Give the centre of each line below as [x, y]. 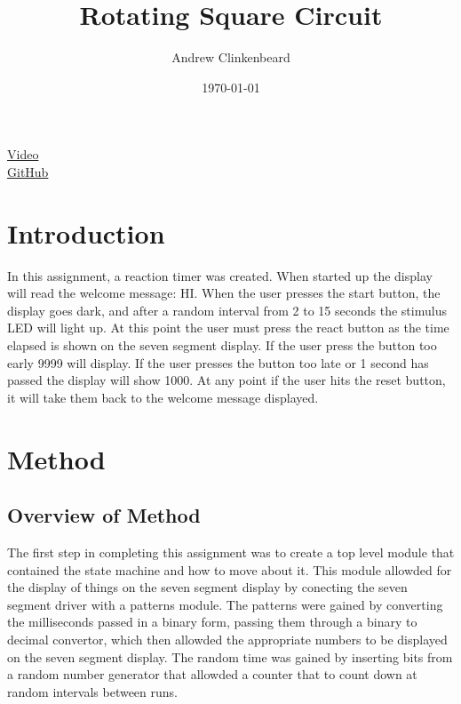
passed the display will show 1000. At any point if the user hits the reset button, [227, 380]
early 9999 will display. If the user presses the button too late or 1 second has [218, 362]
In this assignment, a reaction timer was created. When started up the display [220, 275]
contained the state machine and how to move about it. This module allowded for [230, 569]
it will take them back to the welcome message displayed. [163, 397]
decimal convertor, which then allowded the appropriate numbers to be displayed [227, 639]
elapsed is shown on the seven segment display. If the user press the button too [222, 345]
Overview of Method [104, 515]
